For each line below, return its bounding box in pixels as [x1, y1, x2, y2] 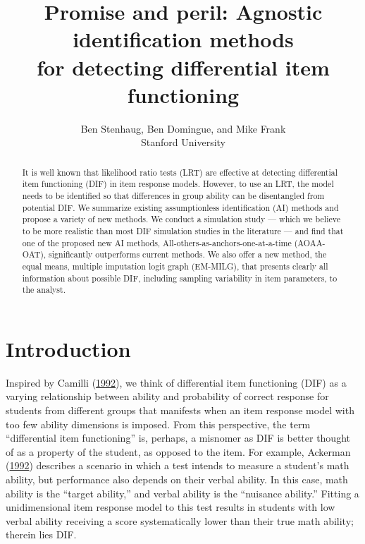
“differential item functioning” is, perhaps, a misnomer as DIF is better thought [6, 430, 350, 445]
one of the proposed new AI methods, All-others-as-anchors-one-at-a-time [22, 236, 292, 248]
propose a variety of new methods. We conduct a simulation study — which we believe [22, 213, 340, 225]
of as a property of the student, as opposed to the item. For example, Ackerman [6, 444, 351, 459]
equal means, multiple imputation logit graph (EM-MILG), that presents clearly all [22, 260, 328, 272]
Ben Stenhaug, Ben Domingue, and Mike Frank [80, 121, 286, 135]
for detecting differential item [37, 52, 330, 81]
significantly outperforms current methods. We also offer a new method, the [49, 248, 327, 260]
